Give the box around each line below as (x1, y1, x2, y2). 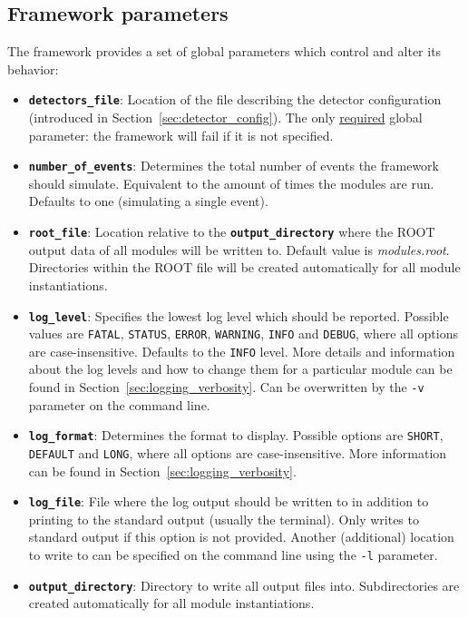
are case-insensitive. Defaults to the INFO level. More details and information (28, 341, 455, 360)
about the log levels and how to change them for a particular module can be (28, 359, 453, 378)
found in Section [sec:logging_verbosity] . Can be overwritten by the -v (28, 378, 424, 397)
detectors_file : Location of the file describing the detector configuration (28, 90, 442, 109)
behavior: (7, 59, 59, 78)
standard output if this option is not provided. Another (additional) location (28, 527, 454, 546)
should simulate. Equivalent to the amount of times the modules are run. (28, 173, 434, 192)
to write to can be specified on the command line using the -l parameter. (28, 545, 438, 564)
